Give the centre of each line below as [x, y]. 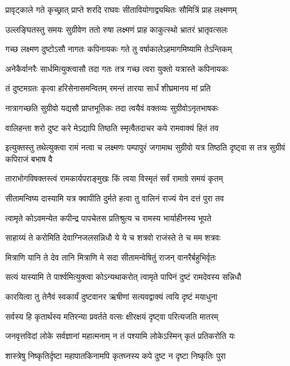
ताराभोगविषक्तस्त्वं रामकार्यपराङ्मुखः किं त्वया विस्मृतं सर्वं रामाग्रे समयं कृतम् [114, 178]
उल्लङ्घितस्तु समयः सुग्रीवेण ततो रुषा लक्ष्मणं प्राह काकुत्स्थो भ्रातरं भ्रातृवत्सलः [117, 29]
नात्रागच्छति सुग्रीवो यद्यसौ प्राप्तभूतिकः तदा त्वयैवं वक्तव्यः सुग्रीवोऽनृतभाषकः [112, 107]
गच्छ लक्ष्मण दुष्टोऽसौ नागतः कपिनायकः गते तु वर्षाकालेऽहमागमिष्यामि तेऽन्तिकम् [119, 49]
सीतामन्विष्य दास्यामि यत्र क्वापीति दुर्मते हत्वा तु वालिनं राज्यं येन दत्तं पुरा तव [115, 198]
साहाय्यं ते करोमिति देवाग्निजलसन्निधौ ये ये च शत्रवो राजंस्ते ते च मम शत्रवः [113, 237]
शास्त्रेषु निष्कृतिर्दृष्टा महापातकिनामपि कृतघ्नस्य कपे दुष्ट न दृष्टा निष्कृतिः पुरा [116, 355]
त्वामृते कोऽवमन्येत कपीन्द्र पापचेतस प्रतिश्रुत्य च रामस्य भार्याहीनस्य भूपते [108, 218]
